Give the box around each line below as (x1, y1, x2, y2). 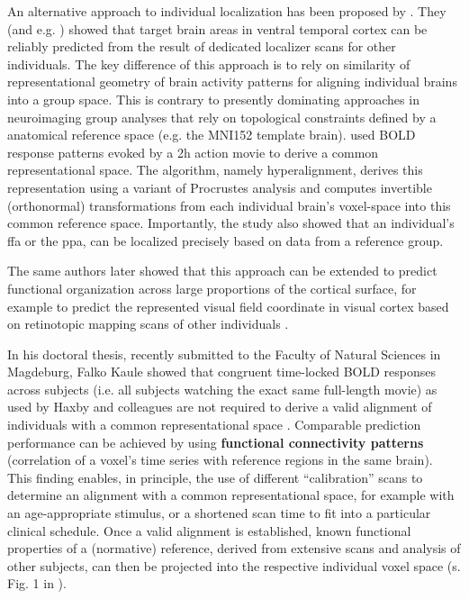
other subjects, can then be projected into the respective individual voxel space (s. (7, 556, 461, 575)
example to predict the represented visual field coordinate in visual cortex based (7, 296, 449, 315)
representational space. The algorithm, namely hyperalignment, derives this (7, 160, 423, 179)
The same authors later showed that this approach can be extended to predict (7, 261, 437, 280)
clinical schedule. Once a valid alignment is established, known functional (7, 521, 411, 540)
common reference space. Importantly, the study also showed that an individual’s (7, 213, 455, 232)
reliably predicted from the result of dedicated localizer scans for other (7, 37, 396, 56)
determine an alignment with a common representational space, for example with (7, 486, 455, 504)
